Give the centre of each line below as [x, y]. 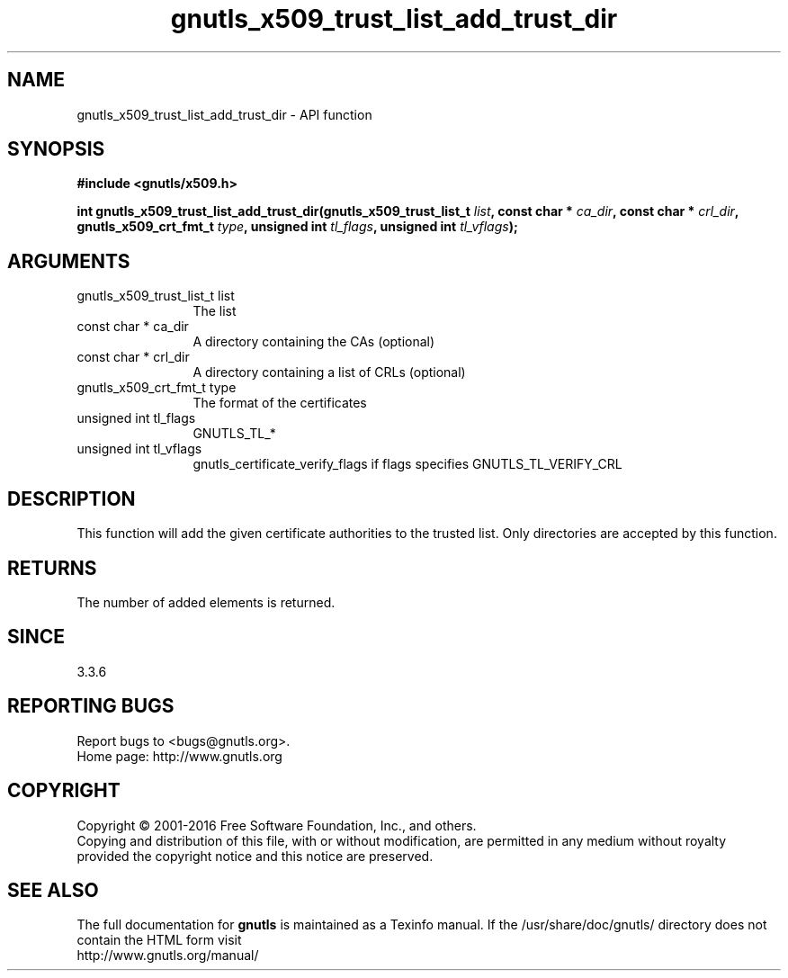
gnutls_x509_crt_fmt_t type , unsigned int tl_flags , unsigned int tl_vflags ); [297, 227]
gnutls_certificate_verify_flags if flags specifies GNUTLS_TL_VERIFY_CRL [407, 464]
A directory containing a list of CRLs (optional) [329, 372]
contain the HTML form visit [159, 940]
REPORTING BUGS [91, 706]
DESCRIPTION [72, 498]
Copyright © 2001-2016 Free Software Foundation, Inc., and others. [277, 825]
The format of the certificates [280, 403]
